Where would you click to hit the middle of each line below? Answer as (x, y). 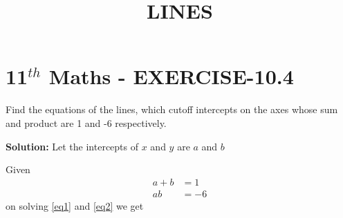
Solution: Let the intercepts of (72, 146)
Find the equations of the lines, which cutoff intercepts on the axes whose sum (172, 109)
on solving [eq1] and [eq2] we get (75, 205)
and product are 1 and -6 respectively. (86, 122)
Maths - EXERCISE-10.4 (171, 76)
